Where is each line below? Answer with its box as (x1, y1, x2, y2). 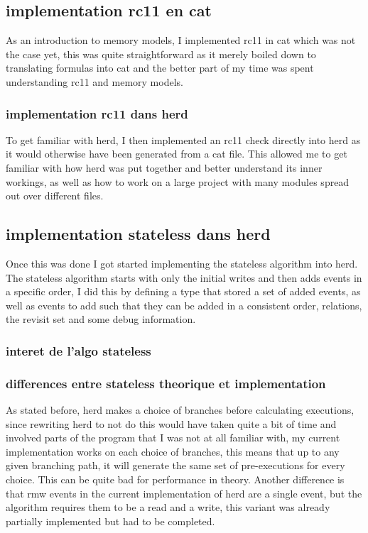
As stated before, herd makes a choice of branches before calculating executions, (6, 402, 355, 417)
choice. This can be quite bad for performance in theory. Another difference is (6, 471, 345, 486)
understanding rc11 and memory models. (6, 74, 183, 89)
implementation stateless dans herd (6, 223, 271, 245)
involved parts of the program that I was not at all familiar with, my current (6, 430, 340, 445)
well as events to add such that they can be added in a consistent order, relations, (6, 297, 362, 312)
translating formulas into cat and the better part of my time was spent (6, 60, 314, 75)
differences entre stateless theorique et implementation (6, 374, 326, 392)
